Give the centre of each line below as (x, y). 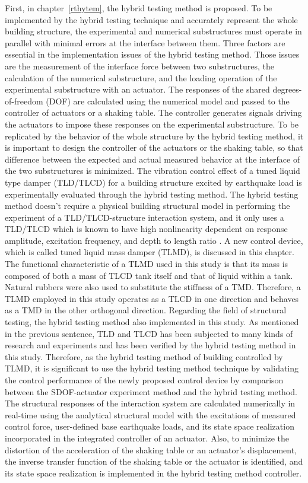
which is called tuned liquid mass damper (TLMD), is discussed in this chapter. (150, 252)
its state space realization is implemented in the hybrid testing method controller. (153, 473)
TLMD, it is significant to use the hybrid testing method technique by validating (152, 368)
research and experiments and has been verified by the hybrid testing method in (150, 345)
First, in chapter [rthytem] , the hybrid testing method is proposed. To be (139, 8)
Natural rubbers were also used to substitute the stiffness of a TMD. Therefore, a (153, 287)
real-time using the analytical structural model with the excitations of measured (150, 414)
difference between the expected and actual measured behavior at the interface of (153, 159)
